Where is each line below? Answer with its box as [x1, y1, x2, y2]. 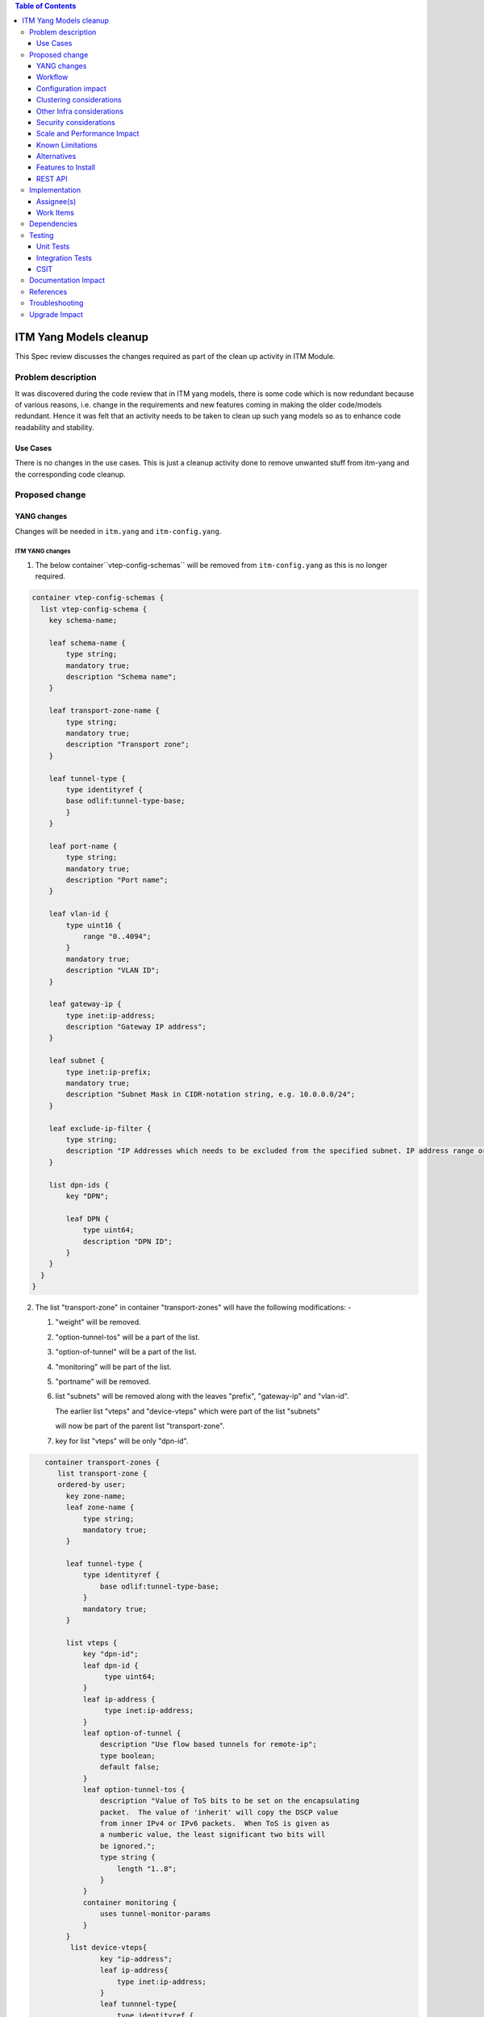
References [29, 286, 68, 296]
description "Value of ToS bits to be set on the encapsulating [99, 1796, 360, 1806]
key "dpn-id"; [82, 1650, 139, 1659]
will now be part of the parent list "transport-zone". [55, 1421, 225, 1431]
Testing [29, 230, 54, 240]
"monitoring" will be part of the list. [55, 1362, 172, 1372]
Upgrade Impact [29, 309, 84, 319]
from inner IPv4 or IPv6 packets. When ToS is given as [99, 1819, 330, 1828]
